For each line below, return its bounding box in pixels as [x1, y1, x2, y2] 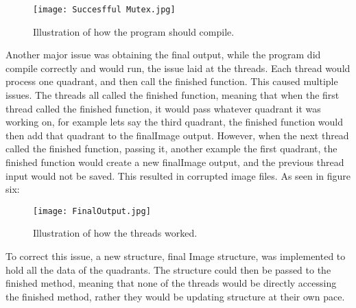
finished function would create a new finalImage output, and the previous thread [5, 155, 344, 169]
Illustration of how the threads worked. [33, 226, 198, 240]
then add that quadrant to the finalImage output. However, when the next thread [5, 128, 349, 142]
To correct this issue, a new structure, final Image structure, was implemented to [5, 249, 346, 263]
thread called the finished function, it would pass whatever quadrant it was [5, 101, 321, 115]
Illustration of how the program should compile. [33, 24, 235, 38]
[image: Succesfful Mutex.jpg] [33, 5, 176, 14]
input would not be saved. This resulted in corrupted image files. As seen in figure [5, 168, 351, 182]
